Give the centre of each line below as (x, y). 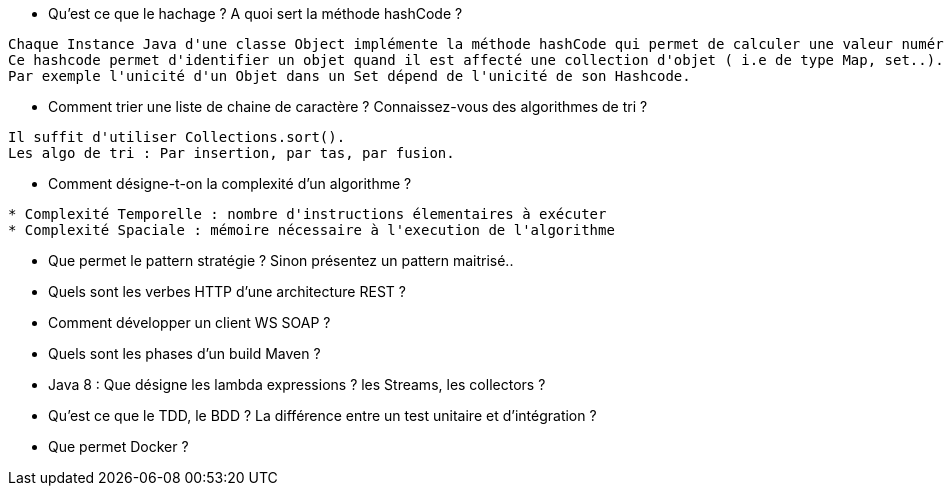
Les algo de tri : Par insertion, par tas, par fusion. (231, 153)
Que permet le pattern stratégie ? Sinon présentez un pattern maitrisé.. (281, 260)
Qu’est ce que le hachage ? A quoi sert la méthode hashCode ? (255, 13)
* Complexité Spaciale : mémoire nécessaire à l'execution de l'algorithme (311, 230)
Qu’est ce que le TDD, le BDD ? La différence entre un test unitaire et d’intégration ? (322, 415)
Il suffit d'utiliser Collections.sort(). (177, 137)
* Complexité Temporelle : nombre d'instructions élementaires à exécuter (307, 214)
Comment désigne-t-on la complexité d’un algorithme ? (230, 183)
